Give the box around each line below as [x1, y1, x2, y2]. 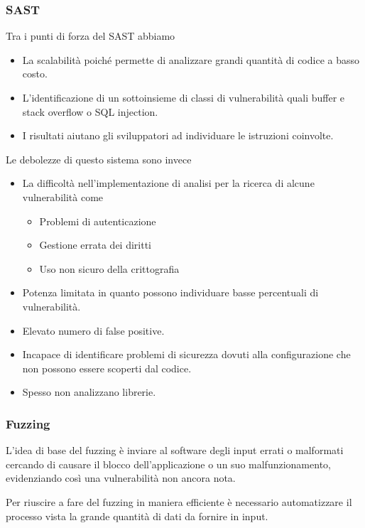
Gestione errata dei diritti [39, 237, 152, 252]
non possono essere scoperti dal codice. [22, 360, 192, 375]
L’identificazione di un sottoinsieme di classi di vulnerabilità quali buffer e [22, 90, 345, 104]
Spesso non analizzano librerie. [22, 384, 156, 399]
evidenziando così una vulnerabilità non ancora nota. [6, 470, 236, 485]
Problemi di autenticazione [39, 213, 156, 228]
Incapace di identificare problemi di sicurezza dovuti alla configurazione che [22, 347, 351, 362]
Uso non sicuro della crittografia [39, 261, 180, 276]
